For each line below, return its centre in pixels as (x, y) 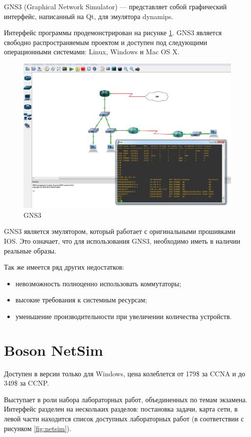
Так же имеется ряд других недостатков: (64, 267)
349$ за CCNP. (27, 383)
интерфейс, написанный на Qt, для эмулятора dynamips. (89, 16)
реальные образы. (30, 250)
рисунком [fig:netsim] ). (38, 428)
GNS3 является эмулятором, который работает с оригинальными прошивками (120, 231)
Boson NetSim (54, 350)
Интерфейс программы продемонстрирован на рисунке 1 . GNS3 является (113, 33)
